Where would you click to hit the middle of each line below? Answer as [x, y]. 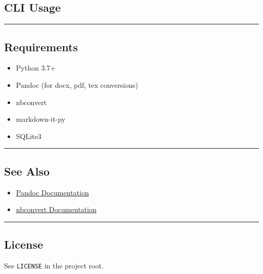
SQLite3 [29, 136]
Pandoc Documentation [52, 192]
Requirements [41, 46]
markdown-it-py [41, 119]
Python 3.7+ [36, 68]
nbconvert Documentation [56, 209]
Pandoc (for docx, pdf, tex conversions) [77, 85]
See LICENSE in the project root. [54, 265]
